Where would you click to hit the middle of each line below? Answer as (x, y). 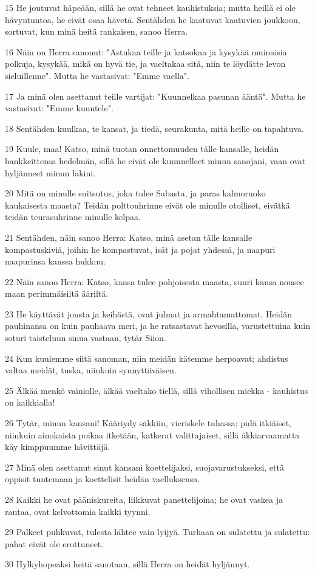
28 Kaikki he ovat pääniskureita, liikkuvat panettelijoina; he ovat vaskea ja (144, 499)
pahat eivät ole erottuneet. (54, 543)
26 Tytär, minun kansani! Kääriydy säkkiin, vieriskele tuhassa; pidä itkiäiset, (148, 423)
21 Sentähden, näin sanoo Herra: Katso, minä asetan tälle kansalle (129, 237)
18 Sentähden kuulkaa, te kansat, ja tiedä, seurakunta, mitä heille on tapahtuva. (154, 128)
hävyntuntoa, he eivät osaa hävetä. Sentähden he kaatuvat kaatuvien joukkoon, (153, 19)
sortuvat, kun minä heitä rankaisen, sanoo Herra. (97, 31)
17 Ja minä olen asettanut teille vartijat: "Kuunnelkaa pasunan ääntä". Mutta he (155, 96)
